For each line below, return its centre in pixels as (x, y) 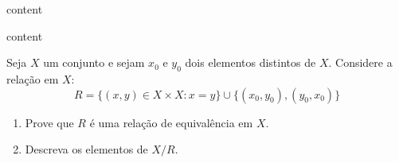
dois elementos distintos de (250, 62)
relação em (33, 78)
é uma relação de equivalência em (171, 122)
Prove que (49, 122)
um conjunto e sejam (94, 62)
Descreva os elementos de (86, 149)
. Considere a (360, 62)
